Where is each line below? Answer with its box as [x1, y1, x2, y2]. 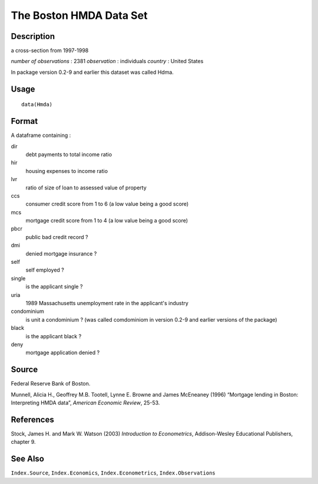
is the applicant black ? [25, 332, 82, 339]
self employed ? [25, 266, 64, 274]
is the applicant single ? [25, 283, 83, 290]
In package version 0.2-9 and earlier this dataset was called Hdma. [11, 68, 174, 76]
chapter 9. [11, 439, 36, 446]
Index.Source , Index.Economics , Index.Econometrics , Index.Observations [11, 469, 216, 476]
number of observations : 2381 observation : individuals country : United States [11, 58, 204, 65]
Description [11, 31, 55, 41]
